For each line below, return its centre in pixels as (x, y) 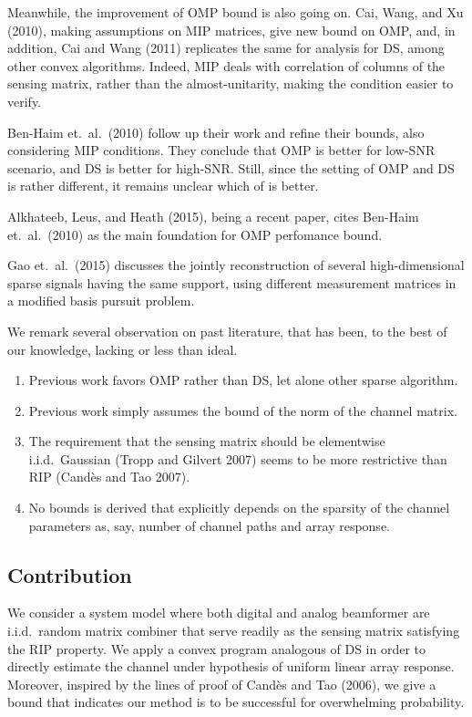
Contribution (70, 574)
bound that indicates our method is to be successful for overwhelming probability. (236, 702)
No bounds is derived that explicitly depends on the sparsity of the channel (239, 508)
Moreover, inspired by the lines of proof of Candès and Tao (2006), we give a (222, 684)
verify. (25, 101)
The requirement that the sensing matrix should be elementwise (207, 441)
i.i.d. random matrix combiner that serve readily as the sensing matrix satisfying (234, 631)
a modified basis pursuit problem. (101, 301)
